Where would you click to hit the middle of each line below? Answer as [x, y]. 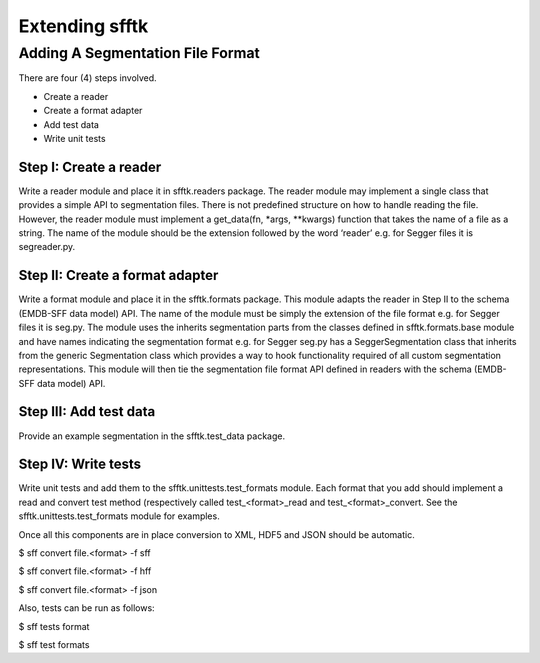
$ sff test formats [54, 644]
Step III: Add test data [87, 411]
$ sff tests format [54, 626]
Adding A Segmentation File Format [139, 53]
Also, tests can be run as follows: [86, 608]
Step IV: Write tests [80, 464]
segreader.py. [47, 247]
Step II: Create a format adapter [118, 275]
